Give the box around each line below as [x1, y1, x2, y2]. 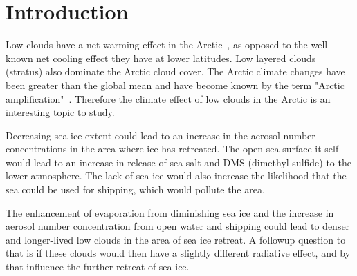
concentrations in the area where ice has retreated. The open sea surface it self [6, 141, 339, 156]
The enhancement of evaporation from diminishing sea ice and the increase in [6, 205, 334, 219]
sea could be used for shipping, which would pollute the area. [6, 182, 265, 197]
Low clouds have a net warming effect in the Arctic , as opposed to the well [6, 37, 328, 52]
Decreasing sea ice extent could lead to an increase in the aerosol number [6, 128, 315, 142]
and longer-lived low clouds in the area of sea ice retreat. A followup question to [6, 232, 346, 246]
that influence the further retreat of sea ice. [6, 259, 190, 274]
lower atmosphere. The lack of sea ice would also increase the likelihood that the [6, 168, 347, 183]
